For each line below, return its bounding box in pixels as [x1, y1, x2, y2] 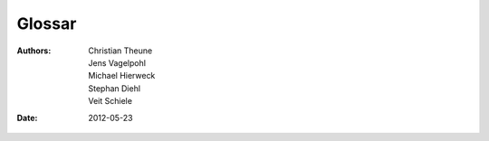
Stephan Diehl [88, 82, 140, 94]
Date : [16, 112, 38, 123]
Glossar [16, 14, 77, 33]
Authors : [16, 45, 52, 56]
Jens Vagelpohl [88, 57, 147, 68]
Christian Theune [88, 45, 153, 56]
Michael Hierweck [88, 70, 156, 81]
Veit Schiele [88, 96, 133, 107]
